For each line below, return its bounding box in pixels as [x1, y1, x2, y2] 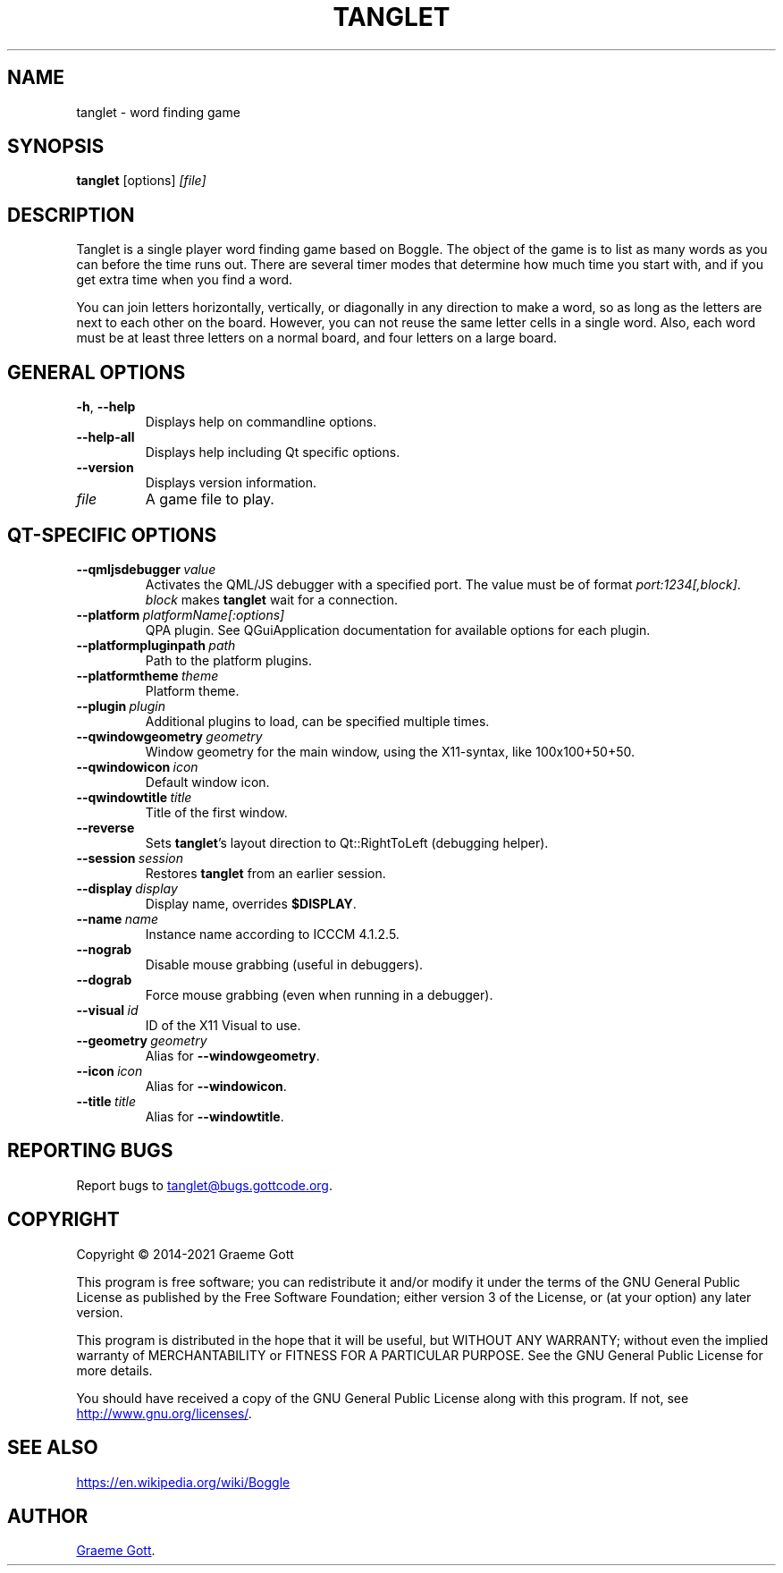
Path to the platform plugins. [145, 652, 312, 668]
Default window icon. [145, 774, 270, 790]
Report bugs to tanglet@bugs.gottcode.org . [76, 1177, 333, 1193]
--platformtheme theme [76, 667, 219, 683]
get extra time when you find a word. [76, 272, 293, 288]
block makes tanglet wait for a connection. [145, 591, 399, 607]
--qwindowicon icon [76, 758, 198, 774]
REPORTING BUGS [7, 1139, 173, 1163]
